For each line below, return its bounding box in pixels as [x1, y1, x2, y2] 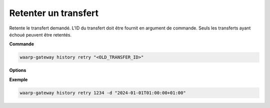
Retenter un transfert [9, 7, 99, 18]
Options [9, 67, 26, 73]
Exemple [9, 76, 28, 82]
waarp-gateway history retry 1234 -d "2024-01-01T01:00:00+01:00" [19, 90, 186, 95]
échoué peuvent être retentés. [9, 31, 72, 37]
